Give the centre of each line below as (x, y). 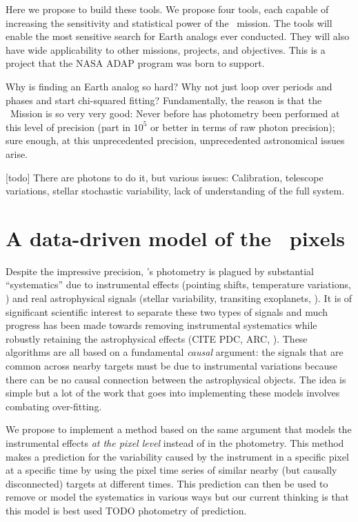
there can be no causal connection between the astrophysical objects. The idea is (176, 379)
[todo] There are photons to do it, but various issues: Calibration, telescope (165, 177)
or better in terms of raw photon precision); (243, 127)
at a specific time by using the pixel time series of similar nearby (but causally (171, 470)
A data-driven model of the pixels (176, 238)
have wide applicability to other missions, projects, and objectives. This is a (166, 49)
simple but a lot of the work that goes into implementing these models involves (173, 393)
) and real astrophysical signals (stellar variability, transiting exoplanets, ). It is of (179, 298)
